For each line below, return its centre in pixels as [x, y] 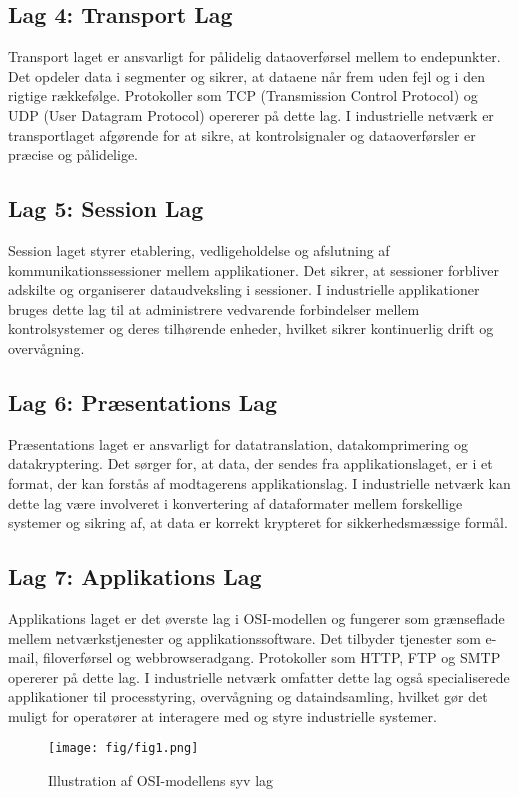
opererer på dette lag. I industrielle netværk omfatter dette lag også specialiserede [259, 676]
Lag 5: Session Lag [106, 208]
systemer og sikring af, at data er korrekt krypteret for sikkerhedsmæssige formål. [258, 522]
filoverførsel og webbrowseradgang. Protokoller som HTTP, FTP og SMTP [271, 657]
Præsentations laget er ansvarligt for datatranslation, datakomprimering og [238, 443]
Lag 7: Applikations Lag [135, 576]
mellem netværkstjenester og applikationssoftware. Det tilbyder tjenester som [244, 637]
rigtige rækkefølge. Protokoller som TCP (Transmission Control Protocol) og [243, 95]
